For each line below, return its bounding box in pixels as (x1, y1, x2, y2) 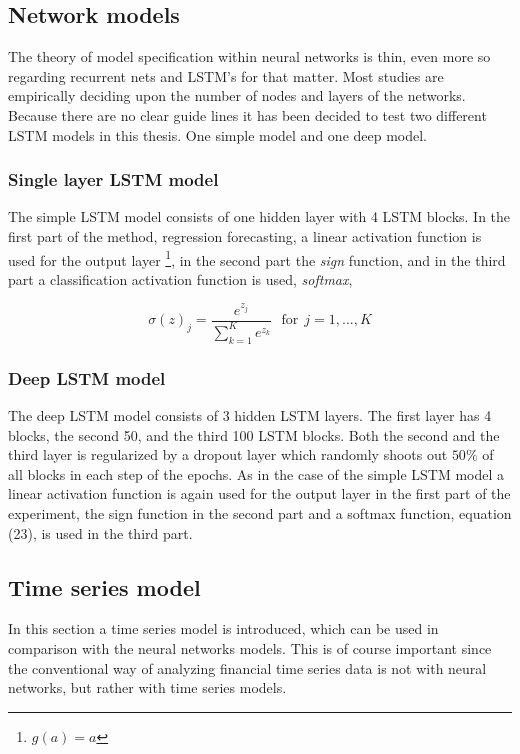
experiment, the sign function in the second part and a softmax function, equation (8, 502, 512, 523)
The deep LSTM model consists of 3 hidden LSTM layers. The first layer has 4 (8, 404, 492, 425)
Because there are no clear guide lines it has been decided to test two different (8, 104, 487, 125)
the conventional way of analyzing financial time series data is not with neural (8, 657, 487, 678)
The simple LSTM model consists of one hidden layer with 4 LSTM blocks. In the (8, 206, 511, 227)
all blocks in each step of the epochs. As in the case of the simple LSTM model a (8, 463, 505, 484)
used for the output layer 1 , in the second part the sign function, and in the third (8, 246, 506, 270)
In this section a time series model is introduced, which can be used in (8, 618, 439, 639)
